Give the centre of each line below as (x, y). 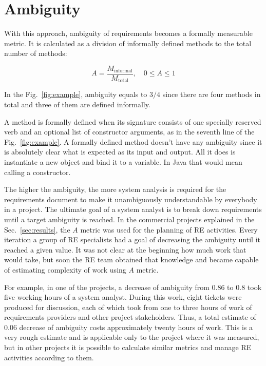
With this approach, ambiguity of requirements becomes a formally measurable (128, 33)
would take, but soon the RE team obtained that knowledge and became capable (131, 259)
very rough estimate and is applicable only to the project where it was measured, (132, 337)
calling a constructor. (37, 172)
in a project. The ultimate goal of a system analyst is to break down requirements (133, 209)
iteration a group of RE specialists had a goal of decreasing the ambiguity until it (132, 239)
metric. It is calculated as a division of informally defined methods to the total (128, 43)
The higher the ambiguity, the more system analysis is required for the (115, 189)
